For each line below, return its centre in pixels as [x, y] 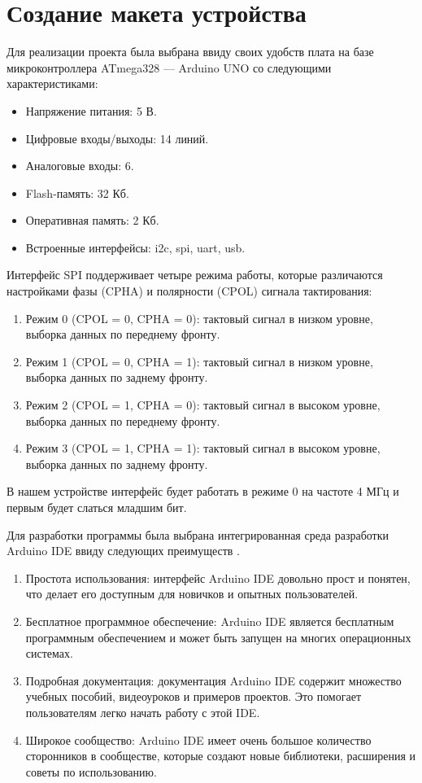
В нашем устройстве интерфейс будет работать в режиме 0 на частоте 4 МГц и [203, 491]
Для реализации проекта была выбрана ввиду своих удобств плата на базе [190, 52]
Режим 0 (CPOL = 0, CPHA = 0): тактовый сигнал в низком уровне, [199, 318]
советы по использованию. [91, 771]
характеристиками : [52, 83]
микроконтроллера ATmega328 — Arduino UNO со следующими [169, 67]
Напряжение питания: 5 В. [91, 110]
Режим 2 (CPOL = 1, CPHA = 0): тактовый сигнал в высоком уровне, [203, 405]
